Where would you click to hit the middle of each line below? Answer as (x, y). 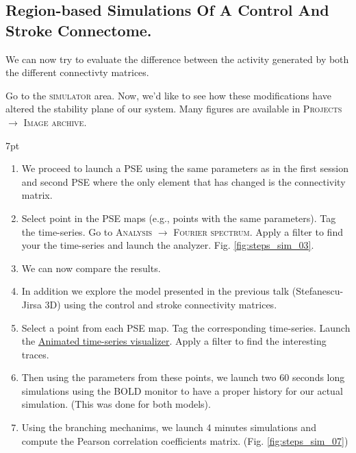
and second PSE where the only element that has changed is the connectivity (183, 181)
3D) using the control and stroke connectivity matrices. (161, 304)
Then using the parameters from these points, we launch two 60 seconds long (183, 377)
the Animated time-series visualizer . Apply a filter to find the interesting (174, 341)
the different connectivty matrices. (77, 72)
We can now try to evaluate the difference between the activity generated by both (177, 59)
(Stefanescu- (318, 291)
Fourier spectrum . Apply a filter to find (258, 231)
